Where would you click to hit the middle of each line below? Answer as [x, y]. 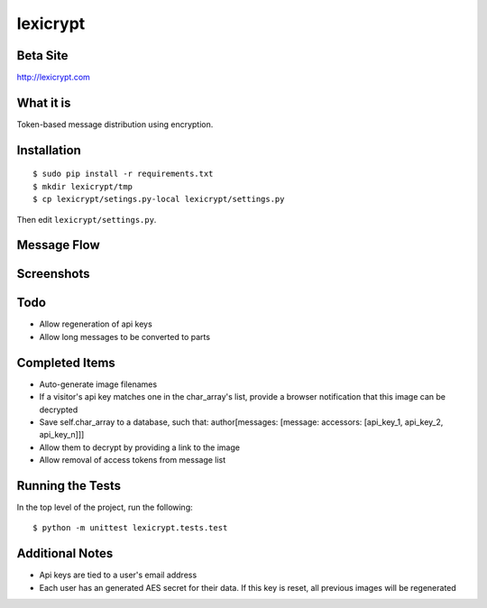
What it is [44, 102]
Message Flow [58, 245]
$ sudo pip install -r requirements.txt [123, 174]
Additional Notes [65, 553]
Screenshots [53, 274]
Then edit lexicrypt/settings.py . [87, 219]
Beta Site [42, 55]
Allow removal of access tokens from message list [133, 460]
